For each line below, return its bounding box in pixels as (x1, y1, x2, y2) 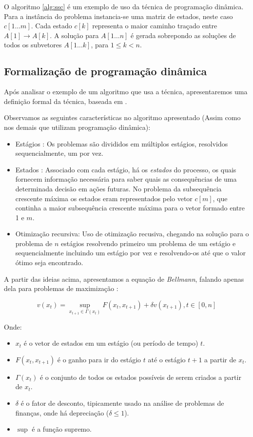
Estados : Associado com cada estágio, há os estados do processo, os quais (15, 164, 236, 174)
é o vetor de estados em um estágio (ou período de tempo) (23, 338, 198, 348)
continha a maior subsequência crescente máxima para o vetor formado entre (15, 203, 245, 213)
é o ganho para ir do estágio (57, 354, 141, 364)
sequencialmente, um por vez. (15, 148, 103, 158)
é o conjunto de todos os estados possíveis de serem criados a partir (39, 372, 241, 382)
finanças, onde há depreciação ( (15, 407, 109, 417)
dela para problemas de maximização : (4, 283, 118, 293)
